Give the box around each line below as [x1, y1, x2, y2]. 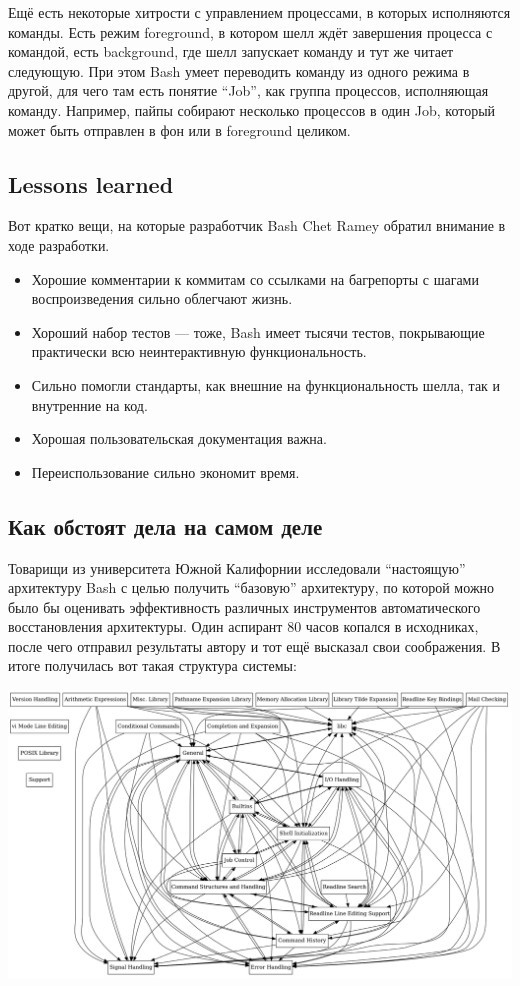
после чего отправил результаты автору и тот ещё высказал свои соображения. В [8, 635, 501, 656]
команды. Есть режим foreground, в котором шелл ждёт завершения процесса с [8, 21, 493, 42]
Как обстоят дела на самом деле [8, 510, 323, 541]
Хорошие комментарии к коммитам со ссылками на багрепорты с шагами [31, 268, 479, 289]
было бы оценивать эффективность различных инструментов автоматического [8, 596, 481, 617]
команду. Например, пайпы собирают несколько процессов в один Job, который [8, 99, 496, 120]
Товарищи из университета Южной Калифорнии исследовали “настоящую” [8, 557, 466, 578]
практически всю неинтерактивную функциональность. [31, 341, 367, 362]
